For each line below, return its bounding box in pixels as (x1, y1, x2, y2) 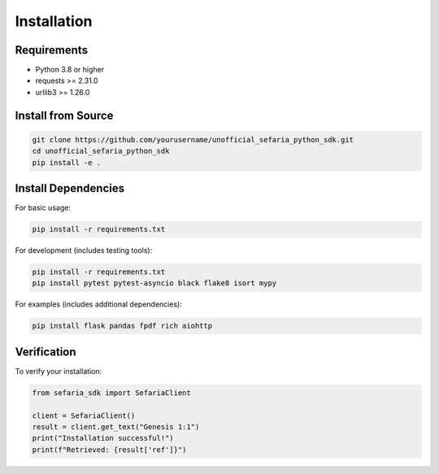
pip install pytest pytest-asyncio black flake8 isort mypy (32, 279, 277, 288)
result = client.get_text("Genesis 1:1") (32, 423, 200, 432)
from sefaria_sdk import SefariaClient (32, 388, 191, 398)
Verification (15, 345, 76, 359)
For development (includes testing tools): (15, 246, 153, 255)
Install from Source (15, 108, 114, 122)
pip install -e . (32, 158, 102, 167)
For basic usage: (15, 203, 71, 213)
